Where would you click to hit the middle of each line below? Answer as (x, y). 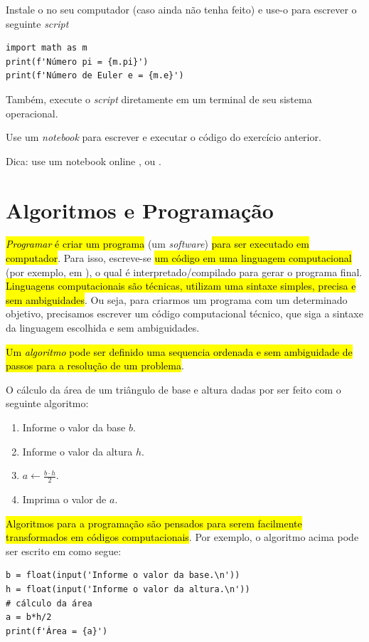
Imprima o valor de (64, 499)
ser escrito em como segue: (64, 551)
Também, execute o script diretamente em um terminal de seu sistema (159, 99)
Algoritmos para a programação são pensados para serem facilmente (154, 523)
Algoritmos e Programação (140, 210)
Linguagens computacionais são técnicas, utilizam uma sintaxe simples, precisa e (181, 286)
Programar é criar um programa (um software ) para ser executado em (157, 244)
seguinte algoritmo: (47, 403)
